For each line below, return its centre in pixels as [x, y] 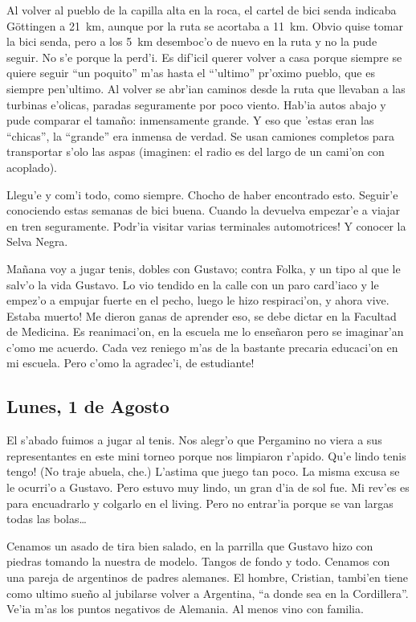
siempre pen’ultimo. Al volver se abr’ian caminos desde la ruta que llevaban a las [206, 88]
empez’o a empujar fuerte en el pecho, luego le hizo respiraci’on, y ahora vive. [198, 300]
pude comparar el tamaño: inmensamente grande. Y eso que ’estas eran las [190, 120]
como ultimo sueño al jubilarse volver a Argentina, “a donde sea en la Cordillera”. [208, 593]
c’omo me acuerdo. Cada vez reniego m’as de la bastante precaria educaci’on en [202, 347]
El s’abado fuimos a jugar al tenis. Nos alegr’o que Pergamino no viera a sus [194, 440]
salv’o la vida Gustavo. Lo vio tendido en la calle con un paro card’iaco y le [193, 284]
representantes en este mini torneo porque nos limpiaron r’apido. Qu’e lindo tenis [206, 455]
